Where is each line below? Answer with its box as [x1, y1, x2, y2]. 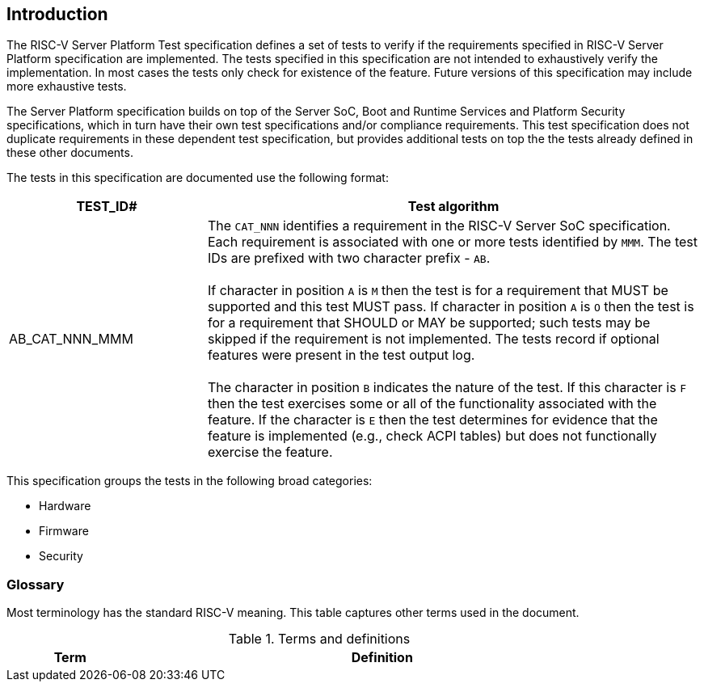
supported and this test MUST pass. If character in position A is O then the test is [207, 298, 694, 315]
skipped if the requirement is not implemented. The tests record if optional [207, 331, 660, 348]
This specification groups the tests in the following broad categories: [6, 474, 373, 488]
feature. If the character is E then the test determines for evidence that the [207, 412, 658, 428]
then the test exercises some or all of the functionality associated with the [207, 395, 657, 412]
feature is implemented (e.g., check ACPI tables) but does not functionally [207, 428, 657, 445]
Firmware [39, 524, 89, 538]
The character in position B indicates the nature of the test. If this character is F [207, 379, 686, 396]
